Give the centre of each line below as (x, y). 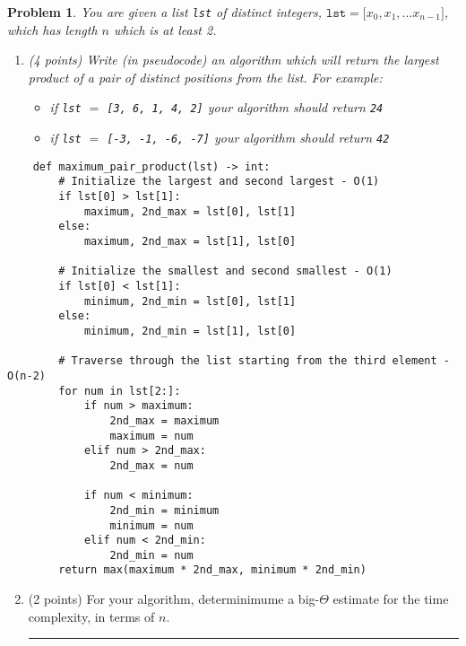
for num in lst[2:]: (120, 391)
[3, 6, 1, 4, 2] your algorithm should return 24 (245, 107)
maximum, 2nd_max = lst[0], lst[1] (190, 211)
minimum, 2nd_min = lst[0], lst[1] (190, 301)
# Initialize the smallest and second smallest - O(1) (225, 271)
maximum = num (151, 436)
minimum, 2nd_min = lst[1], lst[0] (190, 331)
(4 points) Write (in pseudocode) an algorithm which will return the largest (233, 60)
